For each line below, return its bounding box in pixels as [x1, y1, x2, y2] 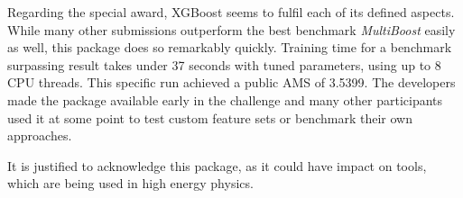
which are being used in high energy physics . [7, 174, 254, 193]
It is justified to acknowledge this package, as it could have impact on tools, [7, 156, 427, 175]
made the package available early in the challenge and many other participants [7, 90, 443, 109]
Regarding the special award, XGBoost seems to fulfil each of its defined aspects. [7, 3, 455, 21]
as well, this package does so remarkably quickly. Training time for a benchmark [7, 38, 452, 57]
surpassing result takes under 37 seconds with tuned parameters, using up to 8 [7, 55, 441, 74]
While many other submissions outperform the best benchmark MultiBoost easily [7, 20, 456, 39]
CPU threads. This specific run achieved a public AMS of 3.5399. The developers [7, 73, 456, 92]
